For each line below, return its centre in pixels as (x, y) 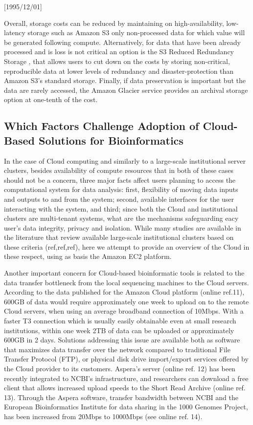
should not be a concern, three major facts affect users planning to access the (120, 180)
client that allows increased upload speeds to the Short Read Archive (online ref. (125, 388)
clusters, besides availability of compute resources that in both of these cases (119, 170)
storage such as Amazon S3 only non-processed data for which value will (136, 32)
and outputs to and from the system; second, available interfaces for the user (119, 199)
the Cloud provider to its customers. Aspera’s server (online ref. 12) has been (120, 368)
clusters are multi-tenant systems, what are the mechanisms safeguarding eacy (121, 218)
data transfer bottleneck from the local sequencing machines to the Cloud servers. (126, 282)
